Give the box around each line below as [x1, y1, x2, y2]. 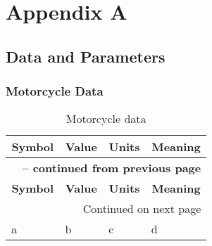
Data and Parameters [6, 45, 166, 67]
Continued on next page [82, 200, 201, 217]
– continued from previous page [22, 160, 201, 176]
